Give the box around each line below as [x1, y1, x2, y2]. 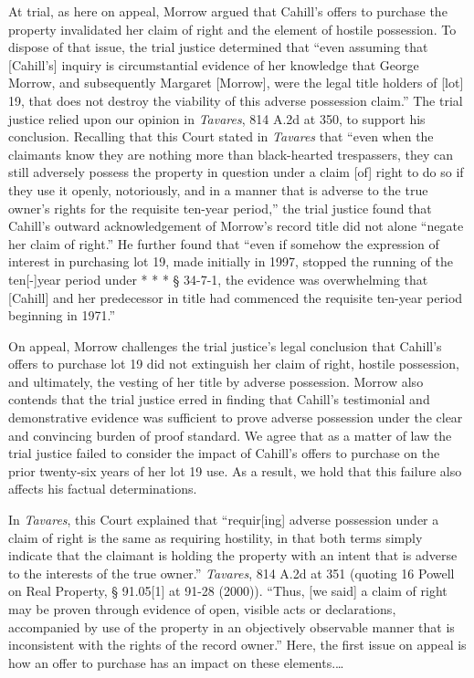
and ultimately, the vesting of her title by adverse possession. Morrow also [8, 371, 424, 391]
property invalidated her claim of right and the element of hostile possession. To [8, 19, 457, 38]
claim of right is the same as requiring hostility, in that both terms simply [8, 527, 423, 547]
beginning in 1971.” [8, 306, 116, 325]
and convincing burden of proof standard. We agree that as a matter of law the [8, 425, 452, 444]
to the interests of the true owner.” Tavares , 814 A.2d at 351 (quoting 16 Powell [8, 563, 455, 582]
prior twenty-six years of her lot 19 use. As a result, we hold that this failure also [8, 461, 462, 480]
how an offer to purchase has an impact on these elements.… [8, 652, 344, 672]
